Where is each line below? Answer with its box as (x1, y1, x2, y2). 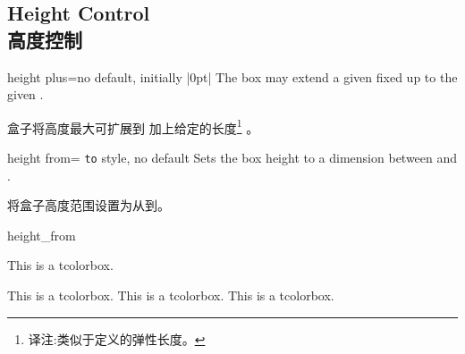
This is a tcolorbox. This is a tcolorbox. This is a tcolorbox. (7, 286, 334, 305)
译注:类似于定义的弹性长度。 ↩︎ (28, 329, 206, 348)
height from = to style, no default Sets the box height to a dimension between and (7, 148, 458, 167)
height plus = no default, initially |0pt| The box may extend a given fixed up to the (7, 67, 458, 86)
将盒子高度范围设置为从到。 (7, 196, 170, 215)
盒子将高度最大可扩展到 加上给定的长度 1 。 (7, 115, 259, 137)
